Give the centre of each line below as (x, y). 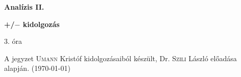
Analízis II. (24, 7)
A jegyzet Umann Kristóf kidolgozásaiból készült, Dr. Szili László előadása (120, 58)
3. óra (13, 41)
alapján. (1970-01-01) (37, 68)
